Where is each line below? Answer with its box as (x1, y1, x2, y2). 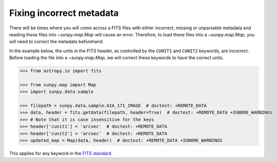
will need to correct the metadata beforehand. (9, 39, 104, 45)
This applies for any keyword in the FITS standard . (9, 150, 113, 156)
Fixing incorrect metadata (9, 7, 119, 18)
